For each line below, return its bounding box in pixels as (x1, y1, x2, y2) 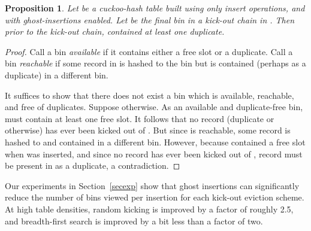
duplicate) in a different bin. (5, 68, 108, 81)
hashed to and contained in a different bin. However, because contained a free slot (5, 135, 306, 148)
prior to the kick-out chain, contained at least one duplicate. (5, 25, 225, 38)
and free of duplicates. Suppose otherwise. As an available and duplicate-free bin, (5, 101, 303, 113)
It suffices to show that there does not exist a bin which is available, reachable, (5, 89, 294, 101)
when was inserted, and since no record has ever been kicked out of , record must (5, 147, 303, 160)
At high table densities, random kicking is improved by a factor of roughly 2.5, (5, 202, 294, 215)
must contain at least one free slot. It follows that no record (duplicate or (5, 112, 274, 124)
